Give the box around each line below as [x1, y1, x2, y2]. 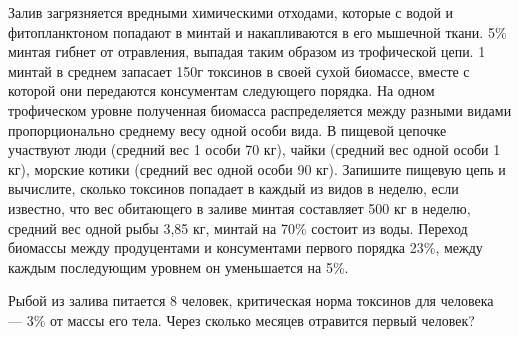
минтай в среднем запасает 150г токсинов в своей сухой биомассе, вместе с [8, 60, 470, 81]
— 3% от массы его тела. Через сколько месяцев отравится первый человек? [8, 309, 475, 330]
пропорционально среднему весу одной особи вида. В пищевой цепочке [8, 119, 447, 140]
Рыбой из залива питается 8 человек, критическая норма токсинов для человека [8, 290, 494, 311]
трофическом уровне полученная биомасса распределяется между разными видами [8, 99, 512, 120]
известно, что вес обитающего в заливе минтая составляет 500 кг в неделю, [8, 197, 471, 218]
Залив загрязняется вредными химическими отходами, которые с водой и [8, 2, 454, 22]
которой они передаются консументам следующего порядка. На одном [8, 80, 435, 101]
